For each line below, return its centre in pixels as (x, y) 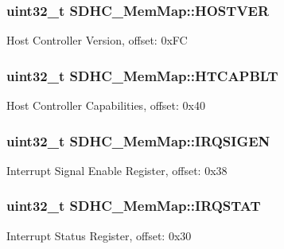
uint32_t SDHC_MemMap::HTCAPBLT (142, 75)
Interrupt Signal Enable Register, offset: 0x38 (117, 170)
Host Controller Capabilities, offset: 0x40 (106, 105)
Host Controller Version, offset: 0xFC (97, 40)
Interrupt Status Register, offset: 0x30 (99, 235)
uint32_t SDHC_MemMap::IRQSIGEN (138, 140)
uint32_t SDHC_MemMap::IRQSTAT (134, 206)
